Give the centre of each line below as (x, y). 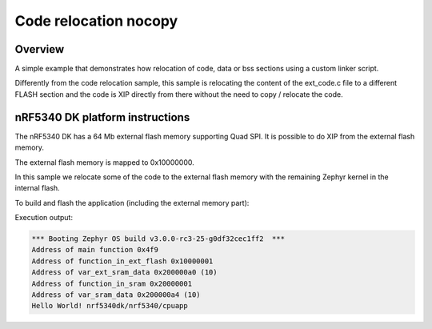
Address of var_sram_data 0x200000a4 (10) (116, 295)
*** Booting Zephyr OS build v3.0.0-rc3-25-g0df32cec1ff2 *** (158, 239)
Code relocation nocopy (96, 21)
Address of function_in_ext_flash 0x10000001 (122, 261)
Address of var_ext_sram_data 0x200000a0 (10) (124, 273)
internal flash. (37, 188)
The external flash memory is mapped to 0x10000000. (105, 162)
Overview (40, 49)
